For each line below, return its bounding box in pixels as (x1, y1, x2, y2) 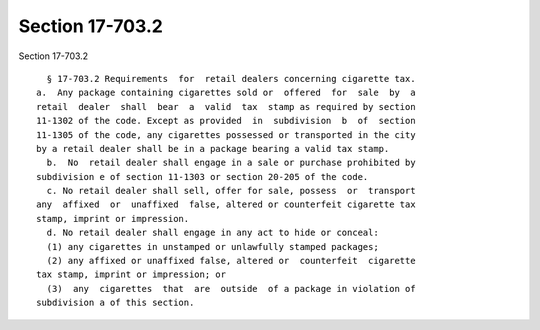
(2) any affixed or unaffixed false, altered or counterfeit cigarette (46, 255, 416, 267)
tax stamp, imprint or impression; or (36, 269, 227, 280)
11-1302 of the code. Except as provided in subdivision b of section (36, 115, 416, 127)
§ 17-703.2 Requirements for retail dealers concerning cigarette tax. (46, 73, 416, 84)
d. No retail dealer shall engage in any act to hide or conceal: (46, 227, 379, 239)
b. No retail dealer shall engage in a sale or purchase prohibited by (46, 157, 416, 169)
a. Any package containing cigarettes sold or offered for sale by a (36, 87, 416, 99)
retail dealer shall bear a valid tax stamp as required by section (36, 101, 416, 112)
